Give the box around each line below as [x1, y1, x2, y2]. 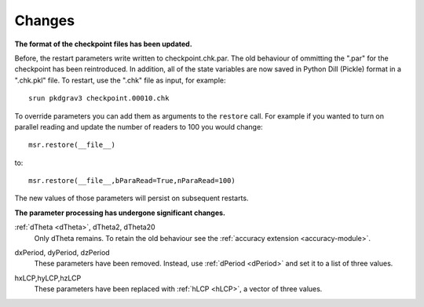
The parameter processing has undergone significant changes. [14, 208, 225, 217]
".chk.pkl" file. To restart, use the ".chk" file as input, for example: [14, 75, 227, 85]
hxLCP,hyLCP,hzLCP [14, 273, 82, 283]
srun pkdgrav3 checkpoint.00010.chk [28, 94, 170, 103]
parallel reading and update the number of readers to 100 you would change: [14, 122, 263, 131]
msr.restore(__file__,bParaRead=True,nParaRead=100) [28, 177, 236, 185]
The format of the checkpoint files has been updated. [14, 39, 192, 49]
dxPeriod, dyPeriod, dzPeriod [14, 248, 110, 258]
